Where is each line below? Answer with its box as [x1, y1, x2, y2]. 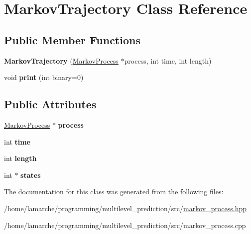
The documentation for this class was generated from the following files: [4, 186, 224, 197]
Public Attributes [4, 96, 97, 112]
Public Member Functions [4, 32, 140, 47]
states [20, 169, 41, 180]
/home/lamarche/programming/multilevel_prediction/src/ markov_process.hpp [4, 203, 247, 213]
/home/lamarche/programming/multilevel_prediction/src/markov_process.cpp [4, 220, 246, 230]
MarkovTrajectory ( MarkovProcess [4, 55, 119, 66]
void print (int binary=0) [4, 72, 84, 82]
